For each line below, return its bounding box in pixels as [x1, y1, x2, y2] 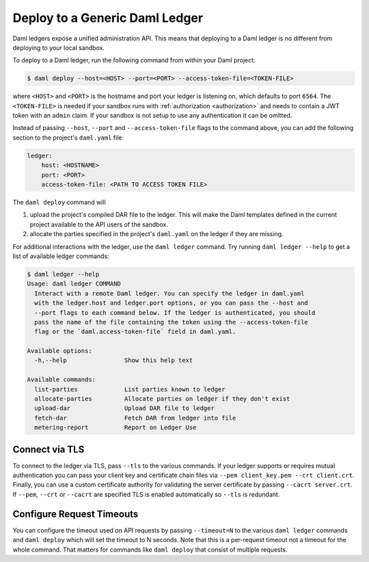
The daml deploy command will [12, 199, 106, 206]
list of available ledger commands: [12, 252, 109, 260]
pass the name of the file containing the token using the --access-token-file [34, 318, 309, 326]
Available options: [27, 347, 92, 355]
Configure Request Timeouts [12, 508, 139, 520]
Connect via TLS [12, 444, 85, 455]
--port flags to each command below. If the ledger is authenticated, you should [34, 309, 316, 316]
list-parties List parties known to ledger [34, 385, 225, 393]
